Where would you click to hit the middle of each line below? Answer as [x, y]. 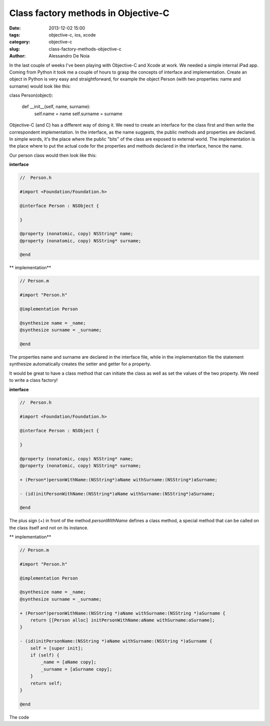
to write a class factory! [33, 380]
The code [19, 717]
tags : [15, 35]
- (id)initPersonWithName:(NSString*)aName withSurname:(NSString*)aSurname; [117, 494]
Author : [17, 56]
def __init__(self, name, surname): [56, 107]
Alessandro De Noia [69, 56]
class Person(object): [31, 96]
